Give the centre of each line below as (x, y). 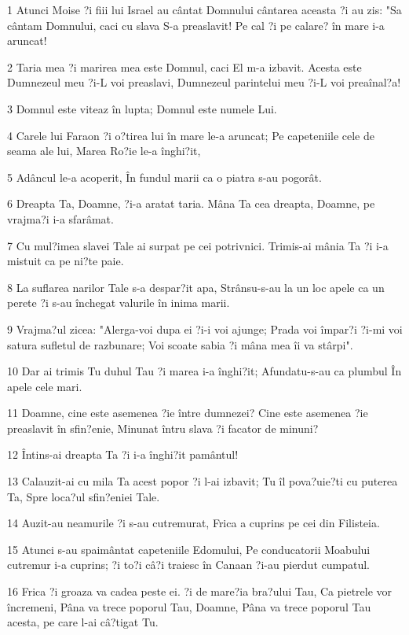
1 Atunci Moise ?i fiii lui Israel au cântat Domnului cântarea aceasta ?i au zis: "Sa (204, 9)
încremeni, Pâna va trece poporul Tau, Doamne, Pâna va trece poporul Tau (189, 606)
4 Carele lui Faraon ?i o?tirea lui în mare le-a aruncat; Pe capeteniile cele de (191, 135)
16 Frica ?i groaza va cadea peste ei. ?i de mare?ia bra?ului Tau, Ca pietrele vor (200, 591)
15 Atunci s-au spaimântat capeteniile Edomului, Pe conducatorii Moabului (189, 549)
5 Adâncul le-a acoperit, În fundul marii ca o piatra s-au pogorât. (164, 177)
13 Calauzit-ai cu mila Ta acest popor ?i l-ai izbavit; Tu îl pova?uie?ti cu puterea (203, 481)
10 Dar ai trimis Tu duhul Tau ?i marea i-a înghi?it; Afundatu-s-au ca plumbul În (204, 371)
